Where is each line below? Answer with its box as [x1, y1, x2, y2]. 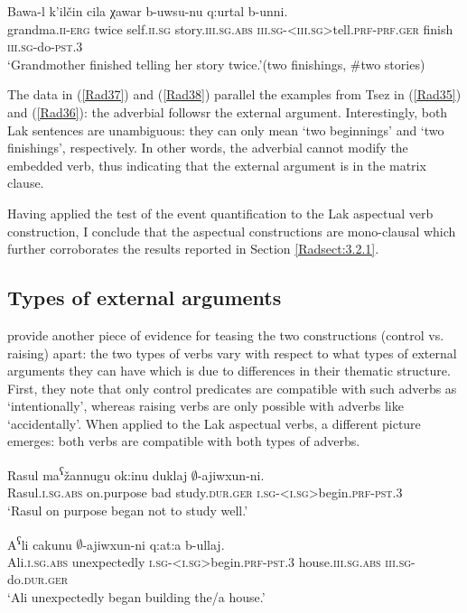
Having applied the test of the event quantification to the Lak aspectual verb [7, 203, 434, 222]
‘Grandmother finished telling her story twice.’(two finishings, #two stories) [7, 54, 425, 73]
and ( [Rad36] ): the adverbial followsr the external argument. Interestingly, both [7, 102, 448, 121]
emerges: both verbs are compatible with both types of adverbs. [7, 432, 360, 450]
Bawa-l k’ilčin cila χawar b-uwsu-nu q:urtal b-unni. [7, 2, 288, 20]
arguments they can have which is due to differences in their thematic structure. [7, 361, 451, 380]
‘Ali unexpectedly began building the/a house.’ [7, 587, 266, 606]
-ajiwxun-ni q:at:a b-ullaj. [82, 534, 225, 553]
